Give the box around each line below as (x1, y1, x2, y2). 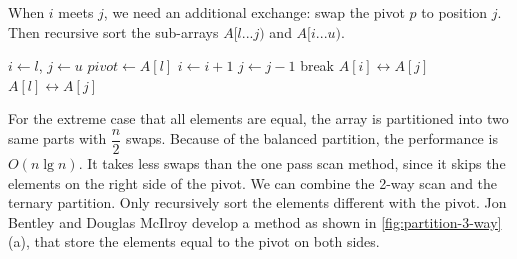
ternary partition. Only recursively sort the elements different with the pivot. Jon (8, 192, 507, 213)
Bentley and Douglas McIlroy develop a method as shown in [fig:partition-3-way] (8, 211, 502, 232)
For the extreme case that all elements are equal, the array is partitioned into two (8, 108, 509, 129)
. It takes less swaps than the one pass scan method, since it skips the (78, 153, 506, 174)
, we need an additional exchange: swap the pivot (103, 2, 405, 22)
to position (421, 2, 488, 22)
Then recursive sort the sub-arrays (8, 21, 219, 42)
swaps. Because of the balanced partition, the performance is (125, 128, 498, 149)
